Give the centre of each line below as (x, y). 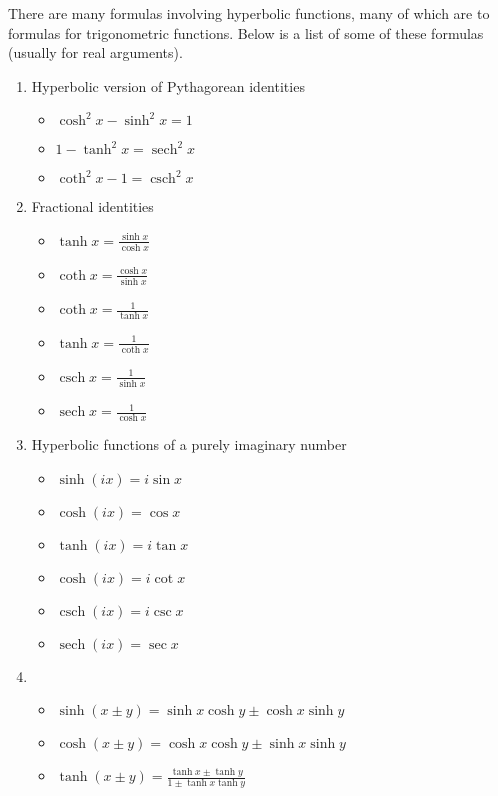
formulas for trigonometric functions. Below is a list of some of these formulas (246, 32)
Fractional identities (92, 206)
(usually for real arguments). (95, 52)
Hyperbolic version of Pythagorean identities (168, 85)
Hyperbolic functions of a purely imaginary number (189, 443)
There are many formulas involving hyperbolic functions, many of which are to (249, 13)
